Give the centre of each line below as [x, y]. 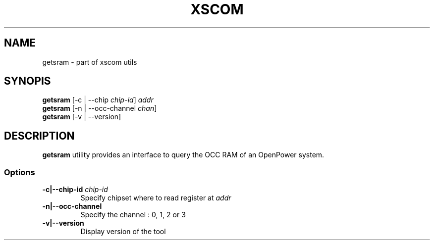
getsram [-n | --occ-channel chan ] [100, 108]
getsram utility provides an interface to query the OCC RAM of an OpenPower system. [183, 155]
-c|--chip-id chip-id [75, 190]
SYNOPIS [27, 81]
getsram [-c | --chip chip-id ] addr [98, 100]
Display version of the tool [123, 232]
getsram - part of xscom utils [90, 62]
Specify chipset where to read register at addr [156, 198]
